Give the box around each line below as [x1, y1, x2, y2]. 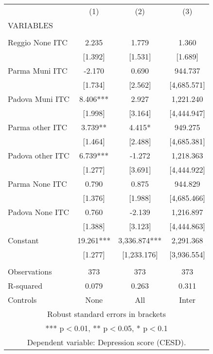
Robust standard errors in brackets [47, 308, 166, 319]
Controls [8, 294, 37, 305]
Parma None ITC [8, 178, 67, 189]
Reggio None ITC [8, 37, 68, 48]
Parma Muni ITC [8, 65, 68, 76]
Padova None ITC [8, 206, 69, 217]
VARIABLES [8, 20, 53, 31]
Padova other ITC [8, 150, 70, 161]
